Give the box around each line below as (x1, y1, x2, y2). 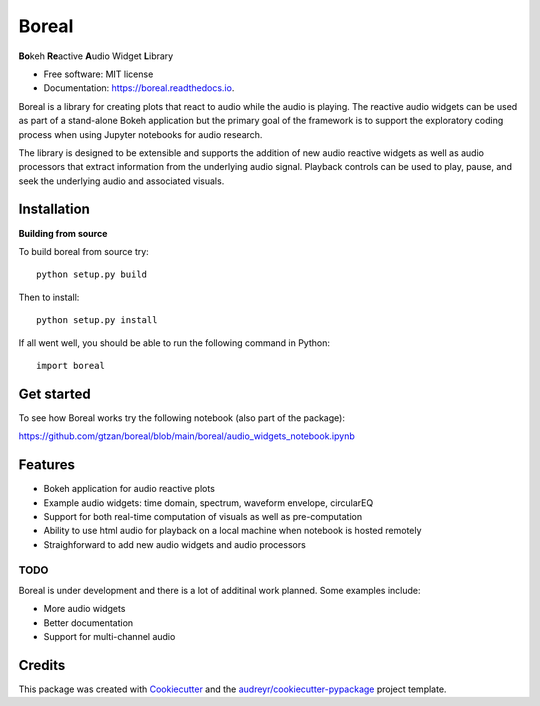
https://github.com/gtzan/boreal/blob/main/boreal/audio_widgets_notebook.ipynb (18, 430, 355, 442)
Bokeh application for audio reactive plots (43, 483, 215, 495)
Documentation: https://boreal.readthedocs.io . (43, 82, 235, 94)
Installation (18, 201, 90, 218)
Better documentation (43, 616, 134, 629)
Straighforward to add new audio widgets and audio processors (43, 538, 307, 550)
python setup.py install (36, 315, 158, 326)
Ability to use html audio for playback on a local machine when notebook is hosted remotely (43, 525, 422, 537)
